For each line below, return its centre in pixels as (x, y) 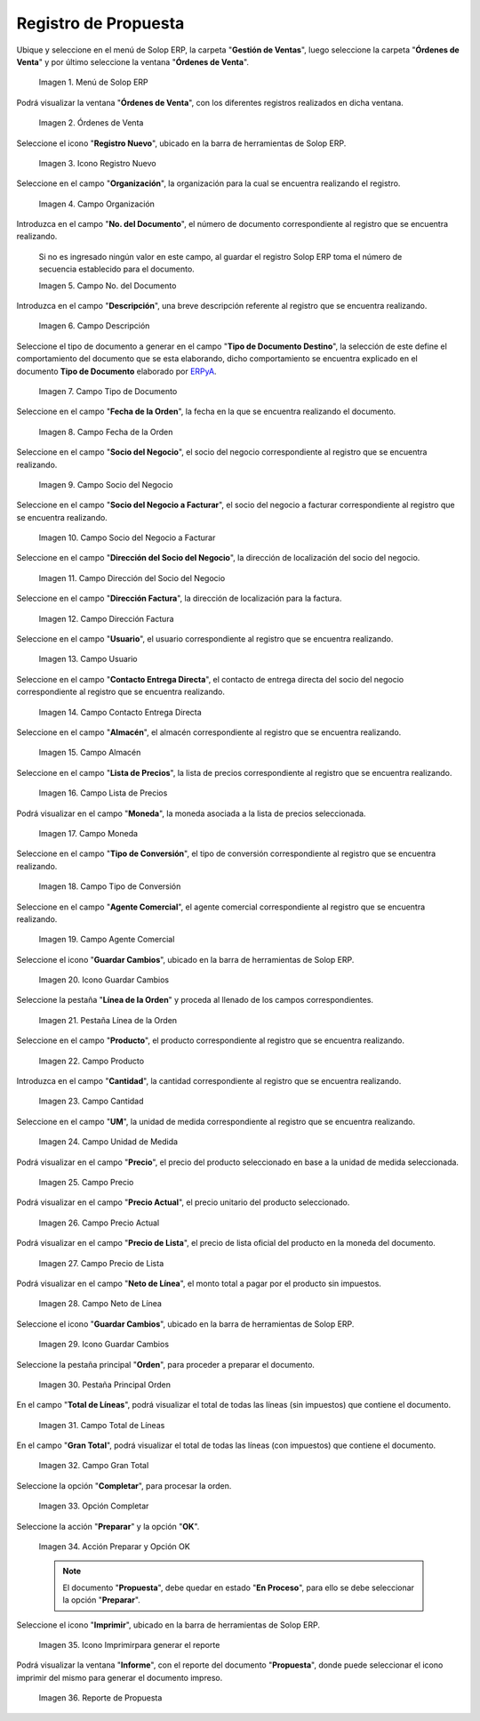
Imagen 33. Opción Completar (94, 1506)
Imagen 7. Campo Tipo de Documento (108, 391)
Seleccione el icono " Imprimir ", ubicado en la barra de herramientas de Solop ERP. (168, 1625)
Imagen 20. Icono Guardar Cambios (104, 980)
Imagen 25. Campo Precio (86, 1182)
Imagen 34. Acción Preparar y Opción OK (114, 1547)
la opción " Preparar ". (102, 1600)
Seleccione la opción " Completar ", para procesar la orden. (124, 1485)
